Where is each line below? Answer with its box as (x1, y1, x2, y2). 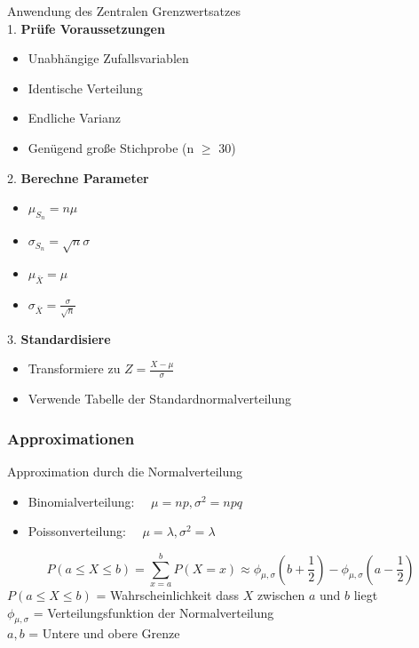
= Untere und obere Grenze (28, 624, 180, 643)
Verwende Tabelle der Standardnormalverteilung (28, 389, 291, 408)
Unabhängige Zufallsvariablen (28, 49, 189, 68)
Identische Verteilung (28, 78, 143, 97)
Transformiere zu (28, 359, 121, 378)
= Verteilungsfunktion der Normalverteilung (33, 603, 274, 621)
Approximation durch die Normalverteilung (7, 462, 243, 481)
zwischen (257, 586, 305, 604)
